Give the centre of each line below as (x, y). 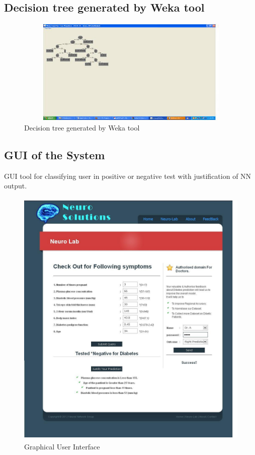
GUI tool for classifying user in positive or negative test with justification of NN (128, 176)
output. (16, 186)
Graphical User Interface (62, 447)
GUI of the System (55, 154)
